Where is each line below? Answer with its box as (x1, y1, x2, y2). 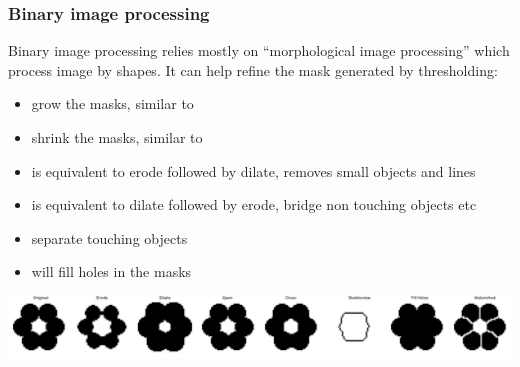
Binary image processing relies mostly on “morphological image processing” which (8, 40, 510, 61)
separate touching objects (31, 227, 188, 248)
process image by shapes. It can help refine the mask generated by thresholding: (8, 59, 498, 80)
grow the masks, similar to (31, 93, 194, 114)
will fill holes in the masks (31, 261, 192, 282)
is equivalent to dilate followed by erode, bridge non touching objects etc (31, 194, 477, 215)
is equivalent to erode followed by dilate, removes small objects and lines (31, 160, 476, 181)
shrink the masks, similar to (31, 127, 203, 147)
